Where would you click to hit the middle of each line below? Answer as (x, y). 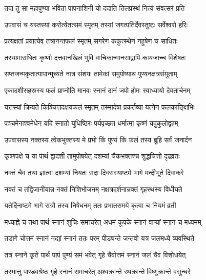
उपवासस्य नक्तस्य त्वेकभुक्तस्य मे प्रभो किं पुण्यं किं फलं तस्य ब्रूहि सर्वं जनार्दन (98, 139)
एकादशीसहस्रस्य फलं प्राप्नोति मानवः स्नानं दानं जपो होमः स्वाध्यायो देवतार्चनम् (97, 90)
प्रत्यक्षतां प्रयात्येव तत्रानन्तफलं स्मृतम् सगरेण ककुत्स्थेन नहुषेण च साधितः (91, 41)
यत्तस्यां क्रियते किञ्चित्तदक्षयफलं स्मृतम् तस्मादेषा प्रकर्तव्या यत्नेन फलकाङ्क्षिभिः (100, 106)
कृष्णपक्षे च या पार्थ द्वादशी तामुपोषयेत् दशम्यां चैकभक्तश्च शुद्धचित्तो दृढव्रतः (92, 156)
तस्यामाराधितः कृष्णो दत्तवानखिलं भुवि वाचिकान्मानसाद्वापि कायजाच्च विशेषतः (95, 57)
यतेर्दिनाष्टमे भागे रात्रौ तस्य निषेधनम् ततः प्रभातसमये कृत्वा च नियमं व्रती (90, 205)
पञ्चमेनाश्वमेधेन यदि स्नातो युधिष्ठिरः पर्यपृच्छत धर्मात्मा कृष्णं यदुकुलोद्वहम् (91, 123)
